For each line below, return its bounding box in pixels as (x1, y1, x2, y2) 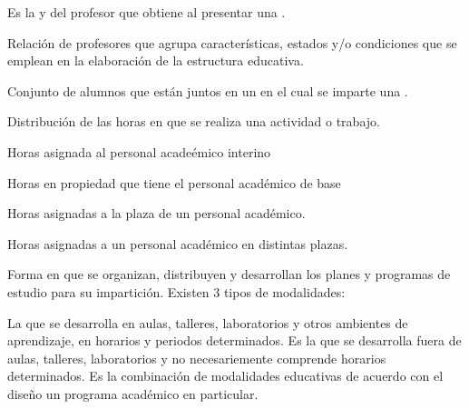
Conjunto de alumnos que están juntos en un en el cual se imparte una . (7, 81, 408, 100)
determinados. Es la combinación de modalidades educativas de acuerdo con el (7, 366, 444, 385)
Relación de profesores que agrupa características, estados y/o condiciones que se (7, 33, 457, 52)
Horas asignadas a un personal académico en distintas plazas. (7, 234, 348, 253)
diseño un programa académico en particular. (7, 384, 259, 403)
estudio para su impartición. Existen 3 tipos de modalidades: (7, 282, 346, 301)
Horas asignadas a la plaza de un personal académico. (7, 204, 306, 223)
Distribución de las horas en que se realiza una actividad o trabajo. (7, 112, 380, 131)
